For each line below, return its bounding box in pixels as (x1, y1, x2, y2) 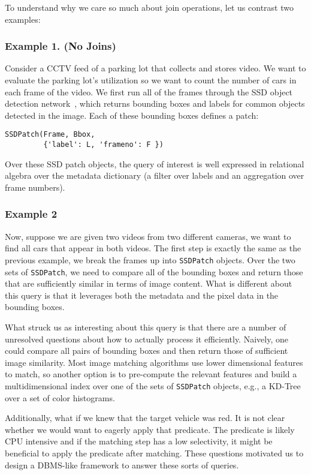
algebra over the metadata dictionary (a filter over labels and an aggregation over (5, 169, 304, 182)
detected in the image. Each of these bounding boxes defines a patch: (5, 109, 259, 121)
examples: (5, 13, 41, 25)
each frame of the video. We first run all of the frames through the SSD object (5, 85, 293, 98)
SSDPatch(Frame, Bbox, (5, 130, 95, 139)
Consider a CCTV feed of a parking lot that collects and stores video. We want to (5, 62, 306, 74)
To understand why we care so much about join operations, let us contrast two (5, 1, 294, 13)
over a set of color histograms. (5, 391, 115, 404)
